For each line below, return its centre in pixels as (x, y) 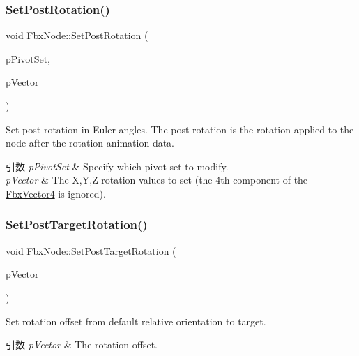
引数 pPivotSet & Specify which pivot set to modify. (117, 166)
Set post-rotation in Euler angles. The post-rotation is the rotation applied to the (180, 129)
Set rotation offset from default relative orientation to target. (136, 321)
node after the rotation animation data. (90, 143)
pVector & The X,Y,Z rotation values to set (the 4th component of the (157, 180)
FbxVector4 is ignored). (56, 193)
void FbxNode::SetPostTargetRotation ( (91, 250)
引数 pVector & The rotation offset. (82, 344)
